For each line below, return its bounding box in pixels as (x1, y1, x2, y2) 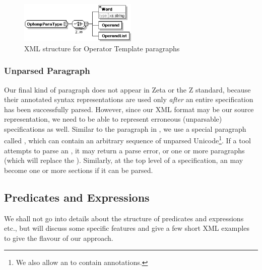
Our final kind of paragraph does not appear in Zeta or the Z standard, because (4, 84, 251, 95)
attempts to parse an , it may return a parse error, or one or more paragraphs (4, 145, 245, 155)
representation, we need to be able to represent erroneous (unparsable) (4, 114, 222, 124)
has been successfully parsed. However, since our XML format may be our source (4, 104, 254, 114)
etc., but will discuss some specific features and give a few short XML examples (4, 223, 249, 233)
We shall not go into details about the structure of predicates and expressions (4, 213, 244, 223)
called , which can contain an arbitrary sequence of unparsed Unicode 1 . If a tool (4, 134, 251, 146)
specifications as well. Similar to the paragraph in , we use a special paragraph (4, 123, 246, 134)
